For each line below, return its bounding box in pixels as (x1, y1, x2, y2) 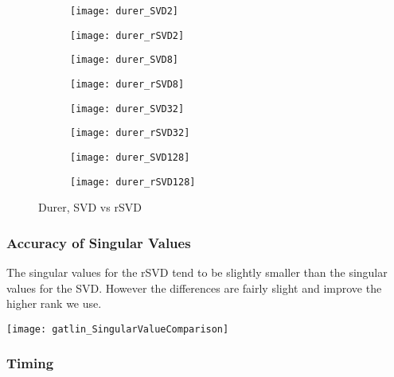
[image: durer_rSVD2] (70, 29, 185, 41)
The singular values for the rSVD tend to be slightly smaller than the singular (6, 264, 388, 281)
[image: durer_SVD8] (70, 54, 179, 66)
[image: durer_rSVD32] (70, 127, 190, 139)
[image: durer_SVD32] (70, 103, 185, 115)
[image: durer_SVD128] (70, 151, 190, 163)
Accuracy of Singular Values (6, 232, 191, 252)
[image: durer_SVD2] (70, 6, 179, 17)
